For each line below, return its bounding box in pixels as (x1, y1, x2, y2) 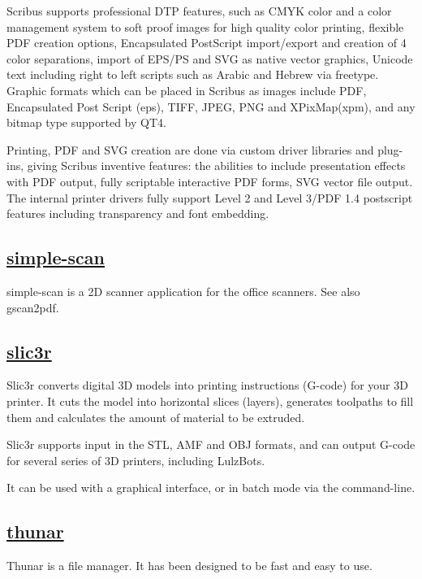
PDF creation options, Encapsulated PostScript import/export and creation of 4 (6, 34, 407, 51)
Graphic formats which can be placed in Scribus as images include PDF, (6, 81, 367, 98)
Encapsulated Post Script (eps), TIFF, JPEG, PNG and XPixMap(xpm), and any (6, 98, 416, 115)
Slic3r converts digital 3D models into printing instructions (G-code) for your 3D (6, 377, 408, 394)
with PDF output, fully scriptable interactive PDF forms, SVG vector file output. (6, 172, 413, 189)
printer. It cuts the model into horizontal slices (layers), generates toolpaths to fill (6, 392, 414, 409)
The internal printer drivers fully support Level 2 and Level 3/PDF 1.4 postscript (6, 189, 413, 206)
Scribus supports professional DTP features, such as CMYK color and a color (6, 2, 392, 19)
